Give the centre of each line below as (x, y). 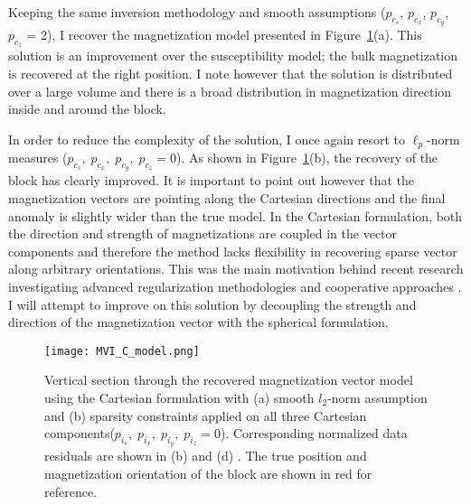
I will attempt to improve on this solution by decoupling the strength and (212, 304)
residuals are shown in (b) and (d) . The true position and (206, 456)
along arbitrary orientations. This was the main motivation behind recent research (236, 269)
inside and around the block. (87, 109)
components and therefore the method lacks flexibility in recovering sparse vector (233, 251)
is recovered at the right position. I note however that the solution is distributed (231, 73)
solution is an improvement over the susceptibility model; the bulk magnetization (233, 56)
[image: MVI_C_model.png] (122, 351)
